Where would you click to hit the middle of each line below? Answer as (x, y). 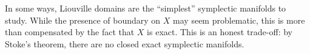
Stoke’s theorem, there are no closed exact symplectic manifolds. (125, 43)
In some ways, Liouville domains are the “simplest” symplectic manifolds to (146, 8)
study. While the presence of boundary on (83, 20)
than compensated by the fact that (70, 32)
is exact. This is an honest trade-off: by (220, 32)
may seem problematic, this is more (239, 20)
